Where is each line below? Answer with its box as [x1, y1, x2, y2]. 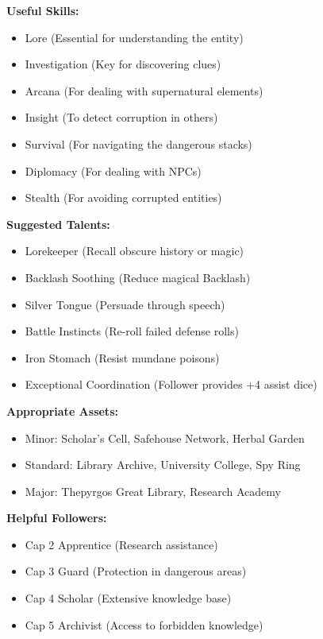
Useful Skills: [6, 2, 79, 18]
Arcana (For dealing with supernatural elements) [25, 82, 263, 99]
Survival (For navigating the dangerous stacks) [25, 135, 252, 152]
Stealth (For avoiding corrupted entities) [25, 189, 222, 206]
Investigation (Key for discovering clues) [25, 56, 221, 72]
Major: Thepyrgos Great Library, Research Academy [25, 482, 281, 499]
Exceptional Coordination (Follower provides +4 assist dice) [25, 376, 317, 393]
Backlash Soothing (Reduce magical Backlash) [25, 269, 251, 285]
